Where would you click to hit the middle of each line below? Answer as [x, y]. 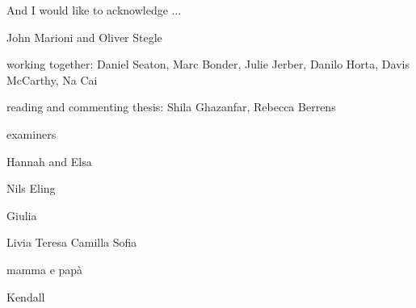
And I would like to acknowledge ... [94, 10]
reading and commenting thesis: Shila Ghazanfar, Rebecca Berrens [171, 107]
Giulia [22, 215]
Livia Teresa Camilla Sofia [72, 242]
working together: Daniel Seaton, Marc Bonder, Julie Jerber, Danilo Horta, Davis [208, 64]
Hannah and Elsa [49, 161]
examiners [32, 133]
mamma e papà [45, 269]
